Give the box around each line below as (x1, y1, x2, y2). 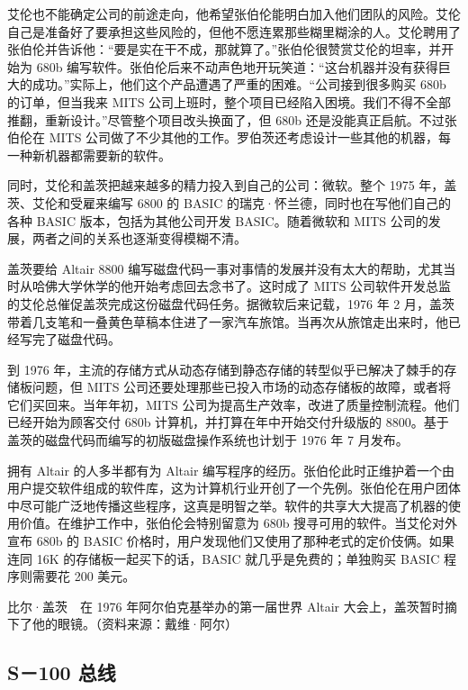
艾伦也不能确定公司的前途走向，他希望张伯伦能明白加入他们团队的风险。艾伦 (7, 5, 461, 23)
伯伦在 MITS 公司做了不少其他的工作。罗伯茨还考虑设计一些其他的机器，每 (7, 128, 452, 147)
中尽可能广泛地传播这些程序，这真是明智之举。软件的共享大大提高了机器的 (7, 495, 448, 514)
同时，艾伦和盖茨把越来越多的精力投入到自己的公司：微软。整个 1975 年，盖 (7, 176, 457, 195)
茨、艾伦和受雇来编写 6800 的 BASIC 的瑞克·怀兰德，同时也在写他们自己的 (7, 193, 451, 212)
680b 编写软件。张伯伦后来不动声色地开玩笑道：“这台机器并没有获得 (36, 57, 438, 76)
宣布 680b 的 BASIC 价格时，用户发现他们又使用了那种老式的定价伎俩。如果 (7, 531, 454, 550)
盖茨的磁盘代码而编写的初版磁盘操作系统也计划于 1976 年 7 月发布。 (7, 431, 409, 449)
